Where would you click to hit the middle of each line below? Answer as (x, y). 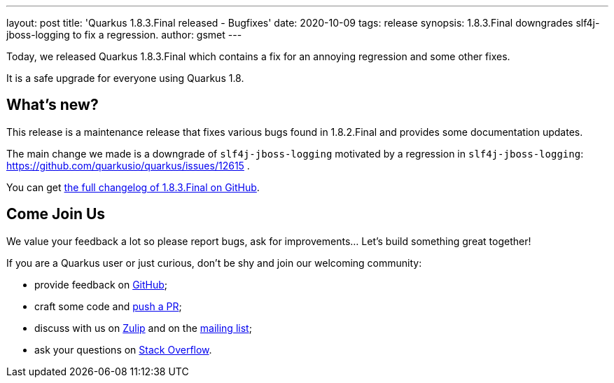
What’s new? (53, 105)
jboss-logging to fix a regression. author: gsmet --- (124, 35)
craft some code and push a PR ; (108, 306)
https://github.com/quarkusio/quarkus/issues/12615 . (128, 165)
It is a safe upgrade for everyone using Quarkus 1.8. (125, 78)
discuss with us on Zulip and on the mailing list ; (143, 328)
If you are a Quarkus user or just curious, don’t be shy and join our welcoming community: (214, 263)
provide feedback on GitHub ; (101, 284)
